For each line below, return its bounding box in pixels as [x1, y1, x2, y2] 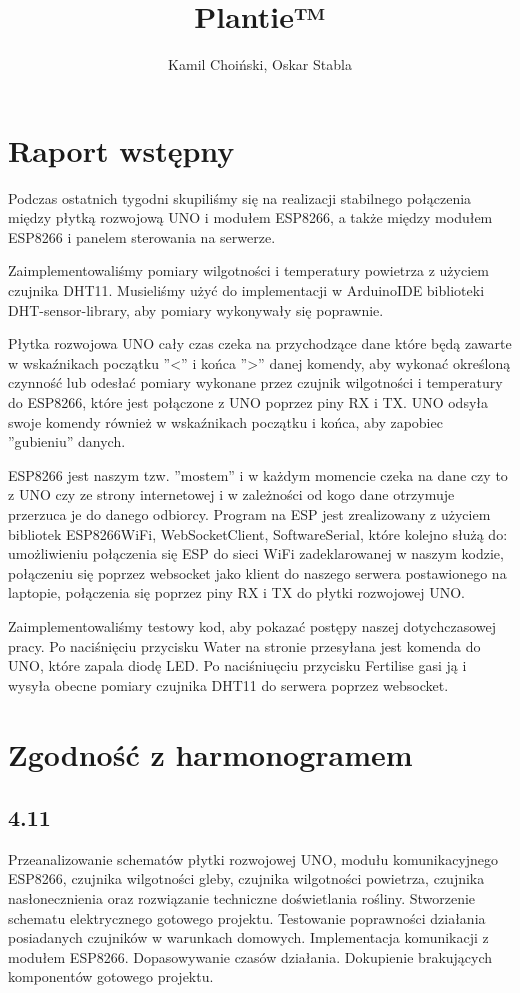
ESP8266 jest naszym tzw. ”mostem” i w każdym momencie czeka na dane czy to [8, 464, 508, 485]
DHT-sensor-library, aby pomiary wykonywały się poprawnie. [8, 299, 384, 320]
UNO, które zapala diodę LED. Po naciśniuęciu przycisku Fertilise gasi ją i [8, 655, 467, 676]
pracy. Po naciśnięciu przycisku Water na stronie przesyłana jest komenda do [8, 635, 481, 656]
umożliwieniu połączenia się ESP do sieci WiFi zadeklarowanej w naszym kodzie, [8, 543, 504, 564]
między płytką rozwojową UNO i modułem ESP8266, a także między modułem [8, 207, 493, 228]
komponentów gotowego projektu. [8, 966, 214, 987]
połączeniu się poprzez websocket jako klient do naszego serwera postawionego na [8, 562, 507, 583]
